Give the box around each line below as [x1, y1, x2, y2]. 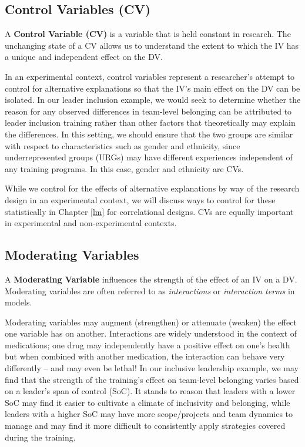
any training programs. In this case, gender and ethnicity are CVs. [5, 162, 244, 174]
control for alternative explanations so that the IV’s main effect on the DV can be [5, 82, 300, 94]
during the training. [5, 431, 76, 443]
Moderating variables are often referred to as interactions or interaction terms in [5, 284, 295, 297]
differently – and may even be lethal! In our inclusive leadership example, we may [5, 362, 299, 374]
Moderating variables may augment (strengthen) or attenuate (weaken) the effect [5, 315, 297, 328]
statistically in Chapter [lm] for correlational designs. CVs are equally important [5, 205, 294, 217]
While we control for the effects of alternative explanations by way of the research [5, 182, 300, 194]
